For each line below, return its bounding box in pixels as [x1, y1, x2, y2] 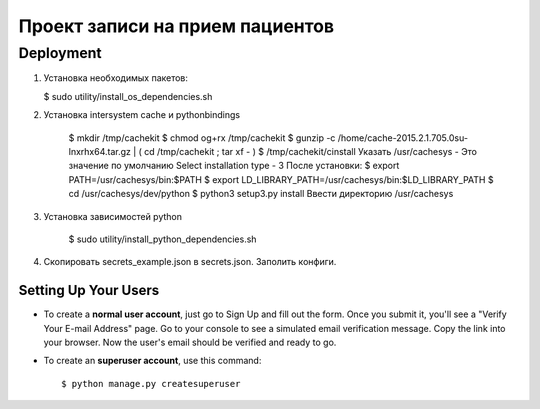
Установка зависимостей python [43, 210, 183, 222]
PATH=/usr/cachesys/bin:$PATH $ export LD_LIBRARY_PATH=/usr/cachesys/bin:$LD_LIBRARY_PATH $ [68, 173, 494, 185]
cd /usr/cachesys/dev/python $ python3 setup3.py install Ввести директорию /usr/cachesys [68, 188, 454, 200]
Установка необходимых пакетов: [43, 72, 189, 84]
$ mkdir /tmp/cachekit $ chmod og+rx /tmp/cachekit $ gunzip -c [68, 131, 336, 144]
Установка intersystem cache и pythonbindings [43, 109, 240, 121]
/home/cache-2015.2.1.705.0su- [337, 131, 469, 144]
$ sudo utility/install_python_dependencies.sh [68, 233, 257, 245]
